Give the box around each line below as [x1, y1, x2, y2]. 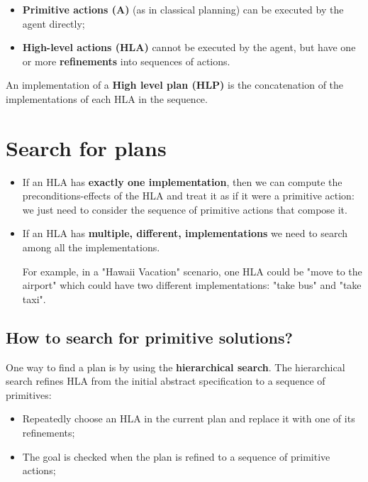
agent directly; [22, 16, 85, 31]
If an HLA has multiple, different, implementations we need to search [22, 226, 348, 241]
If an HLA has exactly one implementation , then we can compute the [22, 174, 342, 189]
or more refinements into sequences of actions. [22, 53, 230, 68]
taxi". [22, 291, 46, 306]
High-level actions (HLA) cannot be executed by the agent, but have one [22, 40, 356, 55]
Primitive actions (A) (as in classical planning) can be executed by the [22, 2, 344, 16]
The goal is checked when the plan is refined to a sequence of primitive [22, 449, 330, 464]
